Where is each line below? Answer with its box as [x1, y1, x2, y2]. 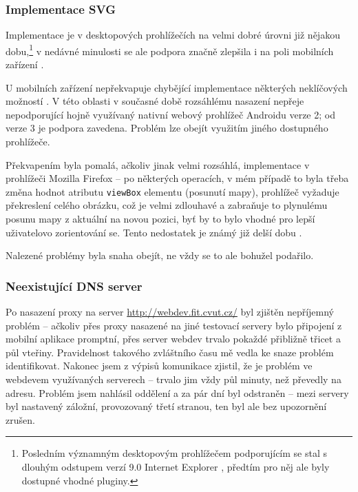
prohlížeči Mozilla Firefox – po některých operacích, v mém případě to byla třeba [6, 171, 349, 185]
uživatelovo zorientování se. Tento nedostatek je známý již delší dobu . [6, 225, 302, 239]
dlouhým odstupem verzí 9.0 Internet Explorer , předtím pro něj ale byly [21, 460, 330, 473]
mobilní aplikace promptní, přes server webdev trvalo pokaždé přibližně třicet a [6, 331, 341, 346]
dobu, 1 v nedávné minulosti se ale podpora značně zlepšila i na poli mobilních [6, 41, 334, 58]
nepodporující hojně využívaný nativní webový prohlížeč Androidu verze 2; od [6, 107, 335, 121]
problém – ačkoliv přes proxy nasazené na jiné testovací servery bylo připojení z [6, 318, 342, 332]
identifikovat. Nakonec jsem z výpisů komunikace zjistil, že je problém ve [6, 358, 313, 373]
